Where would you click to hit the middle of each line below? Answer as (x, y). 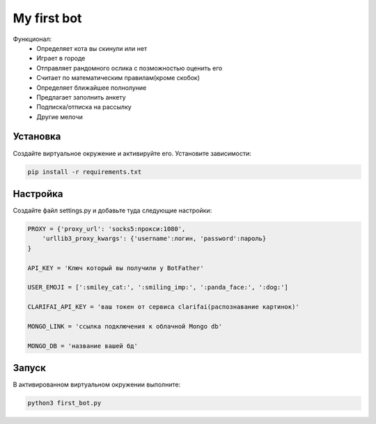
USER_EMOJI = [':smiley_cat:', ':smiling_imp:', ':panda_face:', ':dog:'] (158, 288)
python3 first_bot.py (64, 403)
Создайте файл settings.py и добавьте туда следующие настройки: (112, 211)
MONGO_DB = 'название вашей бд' (83, 346)
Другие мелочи (60, 117)
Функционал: (32, 39)
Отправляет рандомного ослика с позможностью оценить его (130, 68)
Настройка (38, 194)
